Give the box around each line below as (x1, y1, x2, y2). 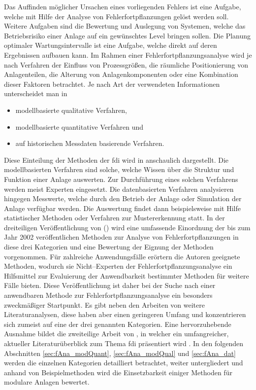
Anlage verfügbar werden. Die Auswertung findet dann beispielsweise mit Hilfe (4, 203, 241, 213)
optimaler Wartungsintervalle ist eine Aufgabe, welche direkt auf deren (4, 40, 217, 50)
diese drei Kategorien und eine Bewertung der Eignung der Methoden (4, 242, 214, 252)
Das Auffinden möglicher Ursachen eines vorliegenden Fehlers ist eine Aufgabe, (4, 1, 241, 11)
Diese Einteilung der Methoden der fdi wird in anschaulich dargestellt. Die (4, 154, 229, 165)
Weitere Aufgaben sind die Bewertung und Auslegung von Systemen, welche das (4, 21, 246, 31)
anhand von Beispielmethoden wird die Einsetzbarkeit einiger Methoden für (4, 367, 232, 377)
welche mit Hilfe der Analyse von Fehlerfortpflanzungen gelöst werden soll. (4, 11, 229, 21)
